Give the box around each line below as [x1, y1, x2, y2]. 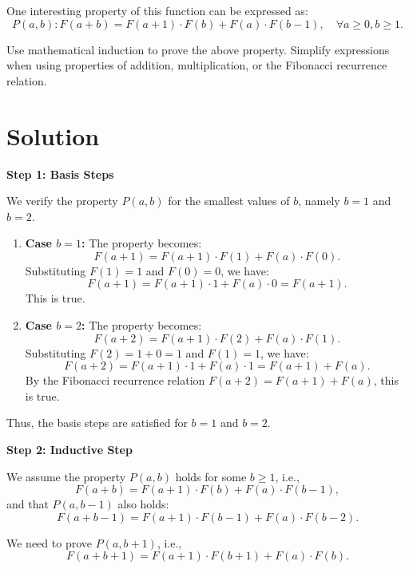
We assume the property [6, 468, 126, 484]
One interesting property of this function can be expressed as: [6, 2, 308, 18]
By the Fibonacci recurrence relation [25, 372, 205, 389]
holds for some [175, 468, 247, 484]
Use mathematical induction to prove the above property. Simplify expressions [6, 41, 390, 57]
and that [6, 496, 49, 512]
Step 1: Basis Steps [6, 165, 114, 182]
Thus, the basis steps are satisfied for [6, 414, 188, 431]
